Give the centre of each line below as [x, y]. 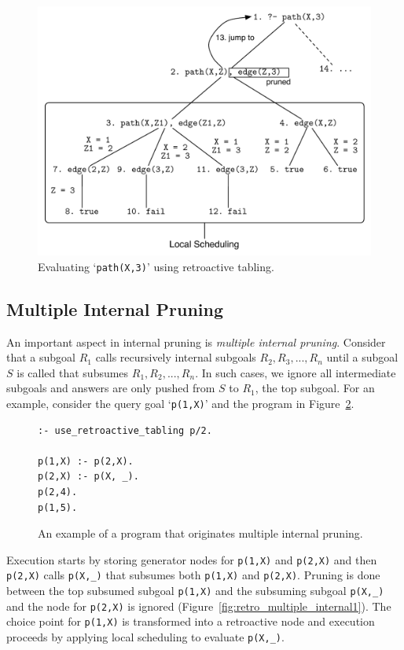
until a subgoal [362, 357]
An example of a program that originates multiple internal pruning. [200, 533]
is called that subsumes [73, 372]
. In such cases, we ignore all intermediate [296, 372]
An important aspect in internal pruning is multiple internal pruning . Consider [196, 342]
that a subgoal [41, 357]
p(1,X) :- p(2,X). [86, 461]
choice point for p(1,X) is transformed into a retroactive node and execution [191, 621]
